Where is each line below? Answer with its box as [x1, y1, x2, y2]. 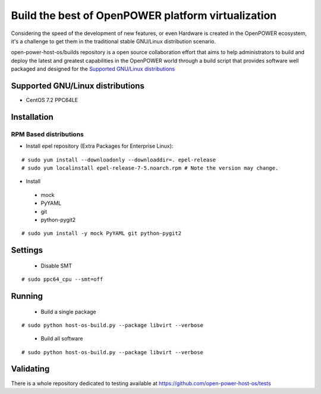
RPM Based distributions [11, 130, 84, 138]
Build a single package [40, 308, 96, 315]
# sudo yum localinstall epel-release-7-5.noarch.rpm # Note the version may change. [21, 164, 279, 171]
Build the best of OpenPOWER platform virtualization [11, 9, 277, 22]
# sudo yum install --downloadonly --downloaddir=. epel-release [21, 156, 216, 163]
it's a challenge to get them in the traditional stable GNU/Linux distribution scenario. [11, 37, 216, 45]
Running [11, 291, 43, 301]
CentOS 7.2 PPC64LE [26, 97, 78, 104]
